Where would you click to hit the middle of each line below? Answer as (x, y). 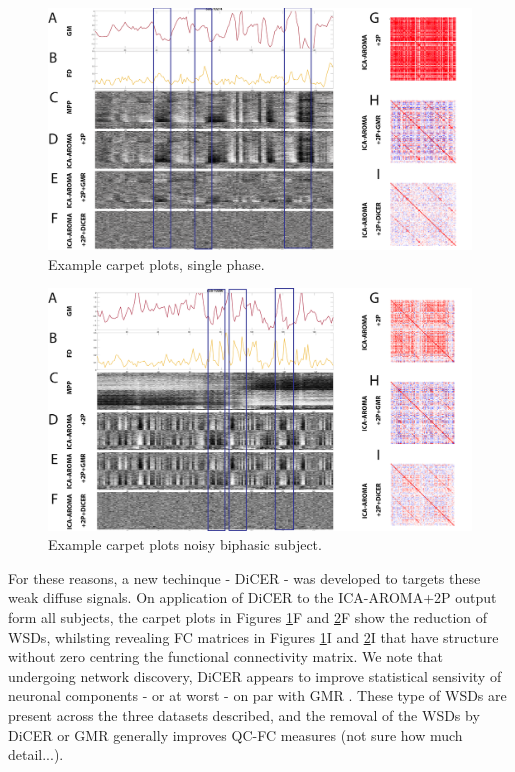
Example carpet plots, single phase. (156, 263)
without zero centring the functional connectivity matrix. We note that (225, 656)
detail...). (36, 754)
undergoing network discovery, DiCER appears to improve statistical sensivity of (255, 675)
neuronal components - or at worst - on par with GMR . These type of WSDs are (257, 695)
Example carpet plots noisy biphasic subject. (185, 544)
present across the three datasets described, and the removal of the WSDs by (244, 714)
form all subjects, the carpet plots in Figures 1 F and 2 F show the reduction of (248, 617)
